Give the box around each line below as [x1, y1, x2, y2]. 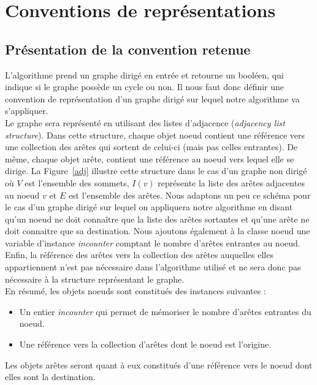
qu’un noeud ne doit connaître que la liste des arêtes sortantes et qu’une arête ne [5, 212, 310, 225]
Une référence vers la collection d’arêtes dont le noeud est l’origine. [19, 338, 272, 351]
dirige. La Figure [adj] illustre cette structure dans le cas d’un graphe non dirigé [5, 164, 307, 177]
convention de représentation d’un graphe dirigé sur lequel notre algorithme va [5, 92, 300, 105]
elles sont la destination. [5, 370, 96, 383]
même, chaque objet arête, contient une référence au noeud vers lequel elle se [5, 152, 294, 165]
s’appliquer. [5, 104, 48, 117]
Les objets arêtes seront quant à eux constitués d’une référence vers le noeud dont [5, 358, 313, 371]
